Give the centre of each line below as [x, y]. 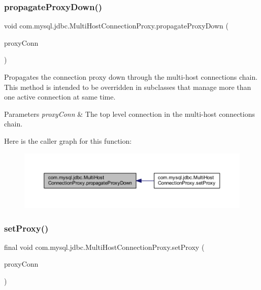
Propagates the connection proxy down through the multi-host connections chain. [131, 77]
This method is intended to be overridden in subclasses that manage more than [128, 87]
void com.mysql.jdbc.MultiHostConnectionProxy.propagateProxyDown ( [116, 26]
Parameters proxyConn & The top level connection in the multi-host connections [129, 114]
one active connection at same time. [60, 97]
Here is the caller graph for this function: [68, 140]
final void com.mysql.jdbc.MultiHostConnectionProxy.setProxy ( [104, 247]
